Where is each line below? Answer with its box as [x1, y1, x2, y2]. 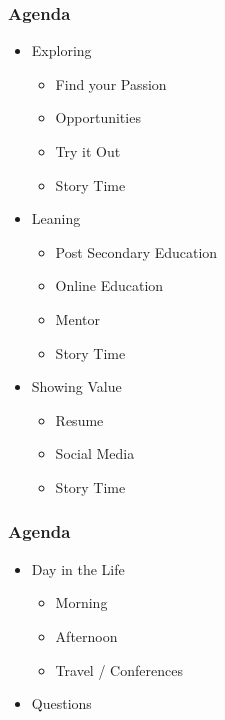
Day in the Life [31, 558, 125, 579]
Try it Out [55, 141, 121, 161]
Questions [31, 693, 92, 714]
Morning [55, 592, 108, 613]
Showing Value [31, 376, 122, 397]
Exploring [31, 40, 92, 61]
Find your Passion [55, 73, 167, 94]
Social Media [55, 443, 135, 464]
